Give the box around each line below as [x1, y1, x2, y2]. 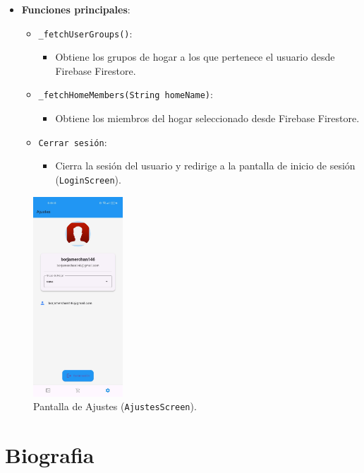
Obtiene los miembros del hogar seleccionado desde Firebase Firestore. [55, 111, 360, 126]
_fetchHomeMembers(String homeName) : [38, 87, 213, 102]
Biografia [5, 441, 95, 469]
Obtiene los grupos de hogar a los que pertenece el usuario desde [55, 49, 335, 64]
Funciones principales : [21, 2, 131, 16]
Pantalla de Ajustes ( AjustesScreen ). [33, 399, 197, 414]
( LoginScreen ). [55, 172, 121, 186]
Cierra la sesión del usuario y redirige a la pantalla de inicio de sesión [55, 158, 356, 173]
